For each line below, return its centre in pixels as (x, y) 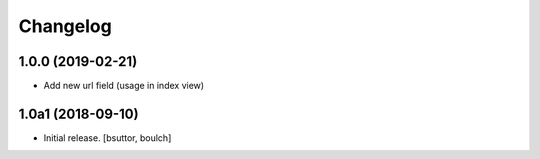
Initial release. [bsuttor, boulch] (107, 137)
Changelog (65, 26)
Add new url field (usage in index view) (124, 86)
